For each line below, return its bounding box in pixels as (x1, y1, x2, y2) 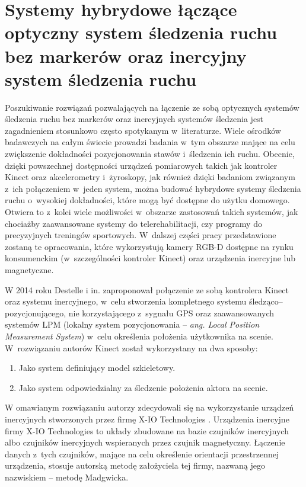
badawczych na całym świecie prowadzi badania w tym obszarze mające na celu (5, 136, 295, 148)
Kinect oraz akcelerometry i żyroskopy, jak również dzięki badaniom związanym (5, 171, 295, 183)
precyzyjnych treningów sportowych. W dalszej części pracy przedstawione (5, 229, 276, 241)
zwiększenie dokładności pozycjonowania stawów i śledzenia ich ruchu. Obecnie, (5, 148, 295, 160)
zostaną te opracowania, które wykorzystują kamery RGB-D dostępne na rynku (5, 240, 294, 252)
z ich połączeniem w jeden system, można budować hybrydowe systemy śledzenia (5, 182, 301, 194)
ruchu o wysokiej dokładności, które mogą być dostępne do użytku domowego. (5, 194, 290, 206)
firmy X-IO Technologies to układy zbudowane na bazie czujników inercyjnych (5, 424, 289, 437)
